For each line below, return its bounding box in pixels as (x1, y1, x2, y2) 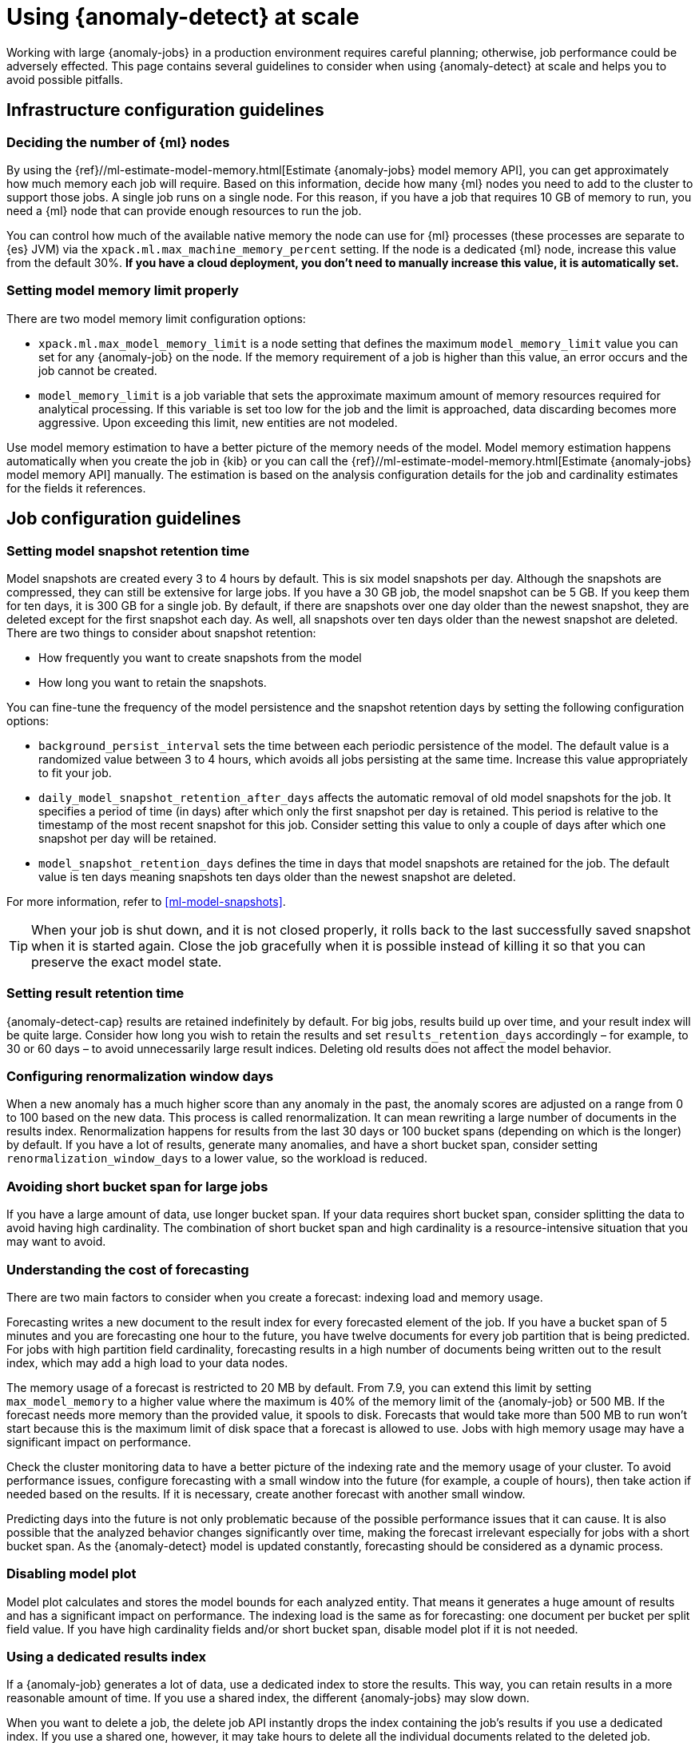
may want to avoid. (6, 1234, 106, 1249)
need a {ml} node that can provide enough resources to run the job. (6, 203, 362, 217)
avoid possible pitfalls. (6, 72, 123, 86)
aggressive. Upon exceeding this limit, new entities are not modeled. (38, 415, 398, 429)
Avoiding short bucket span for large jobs (6, 1178, 268, 1195)
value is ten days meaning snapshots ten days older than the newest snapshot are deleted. (38, 869, 516, 883)
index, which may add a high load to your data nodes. (6, 1355, 288, 1370)
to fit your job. (38, 765, 112, 780)
